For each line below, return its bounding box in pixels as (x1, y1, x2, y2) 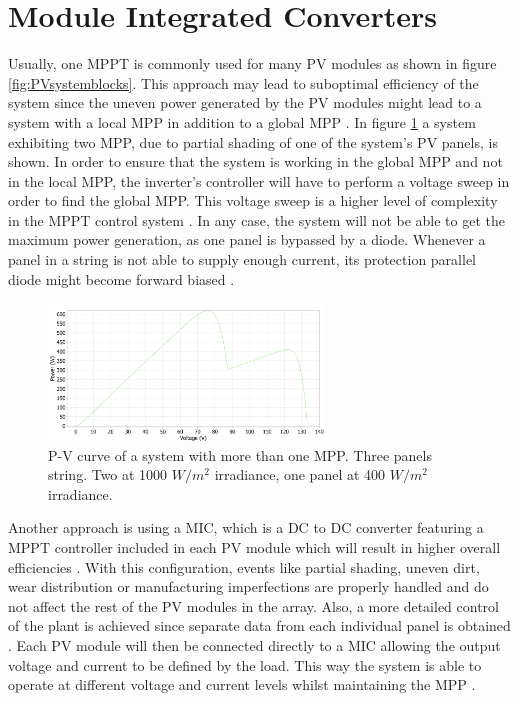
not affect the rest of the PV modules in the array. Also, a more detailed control (8, 595, 499, 616)
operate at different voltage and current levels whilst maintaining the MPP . (8, 674, 476, 695)
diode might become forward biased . (8, 268, 235, 289)
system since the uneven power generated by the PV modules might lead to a (8, 92, 482, 113)
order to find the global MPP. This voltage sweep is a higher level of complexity (8, 190, 498, 211)
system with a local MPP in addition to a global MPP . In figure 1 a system (8, 111, 476, 132)
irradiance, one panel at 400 (214, 464, 386, 485)
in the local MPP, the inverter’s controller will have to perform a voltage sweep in (8, 170, 510, 191)
